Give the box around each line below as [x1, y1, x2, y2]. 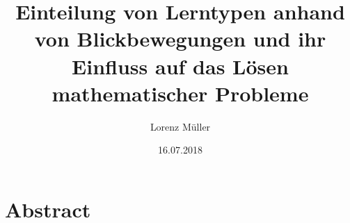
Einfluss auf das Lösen [72, 51, 289, 80]
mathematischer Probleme [51, 79, 309, 107]
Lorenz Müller [150, 119, 211, 133]
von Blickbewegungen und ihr [34, 24, 326, 53]
